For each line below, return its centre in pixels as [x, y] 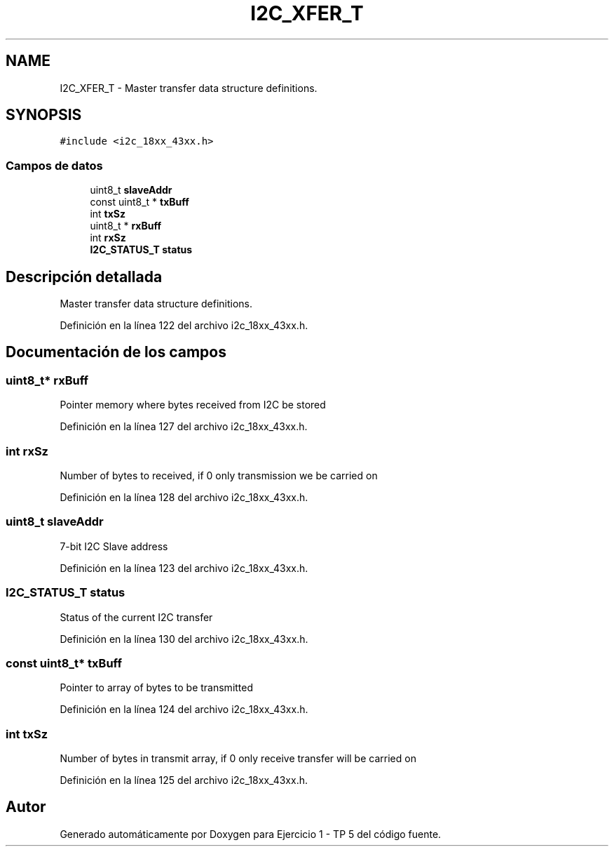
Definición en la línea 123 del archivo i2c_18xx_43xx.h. [184, 568]
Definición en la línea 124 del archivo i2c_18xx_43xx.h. [184, 710]
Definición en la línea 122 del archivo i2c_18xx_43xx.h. [184, 326]
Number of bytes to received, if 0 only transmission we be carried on [219, 475]
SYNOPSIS [44, 115]
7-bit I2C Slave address [114, 546]
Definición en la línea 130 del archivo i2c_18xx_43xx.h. [184, 639]
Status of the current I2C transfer [136, 617]
